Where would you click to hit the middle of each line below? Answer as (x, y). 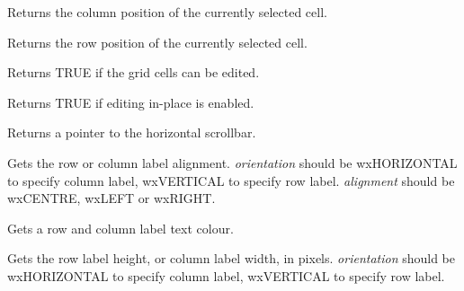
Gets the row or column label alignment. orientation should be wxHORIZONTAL (232, 162)
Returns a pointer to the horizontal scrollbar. (132, 132)
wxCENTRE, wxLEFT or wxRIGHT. (112, 198)
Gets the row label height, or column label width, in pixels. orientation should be (232, 258)
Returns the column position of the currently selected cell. (167, 12)
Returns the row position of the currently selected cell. (157, 42)
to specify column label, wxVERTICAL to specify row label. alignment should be (231, 180)
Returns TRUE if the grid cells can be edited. (134, 72)
